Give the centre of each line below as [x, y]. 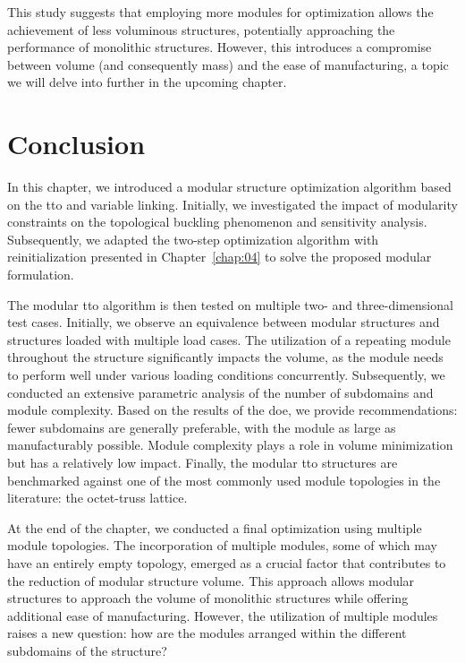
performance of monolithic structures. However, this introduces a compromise [220, 47]
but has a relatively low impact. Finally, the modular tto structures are [203, 462]
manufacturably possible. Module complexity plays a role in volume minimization [230, 445]
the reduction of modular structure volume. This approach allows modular [211, 580]
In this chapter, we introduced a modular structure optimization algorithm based [229, 187]
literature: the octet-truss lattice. [97, 498]
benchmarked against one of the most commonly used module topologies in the [224, 480]
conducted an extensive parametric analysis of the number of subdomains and [220, 392]
